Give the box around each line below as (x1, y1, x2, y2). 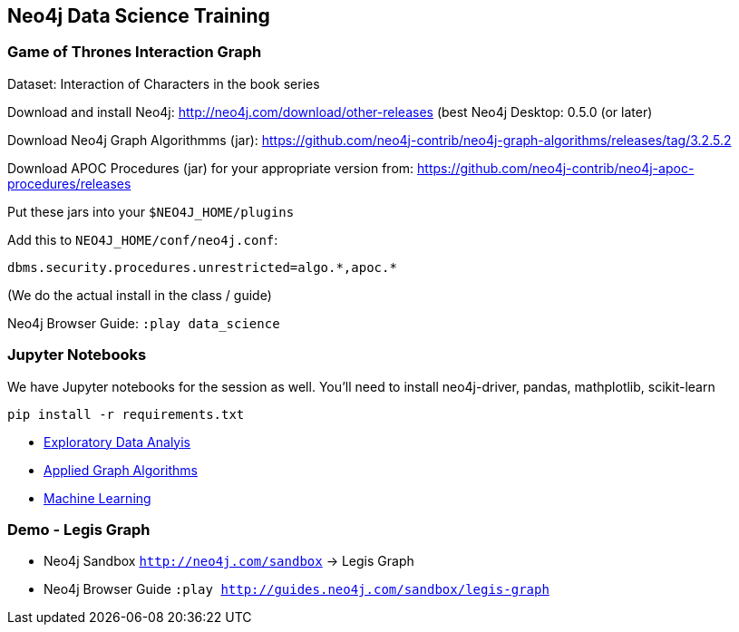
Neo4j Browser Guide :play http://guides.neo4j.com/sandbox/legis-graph (44, 581, 549, 598)
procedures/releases (7, 175, 131, 191)
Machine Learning (44, 490, 151, 506)
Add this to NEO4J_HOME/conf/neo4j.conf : (7, 231, 278, 248)
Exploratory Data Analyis (44, 433, 190, 450)
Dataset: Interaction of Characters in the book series (7, 75, 320, 92)
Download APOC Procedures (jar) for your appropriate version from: (7, 160, 414, 176)
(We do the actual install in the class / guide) (7, 287, 272, 303)
